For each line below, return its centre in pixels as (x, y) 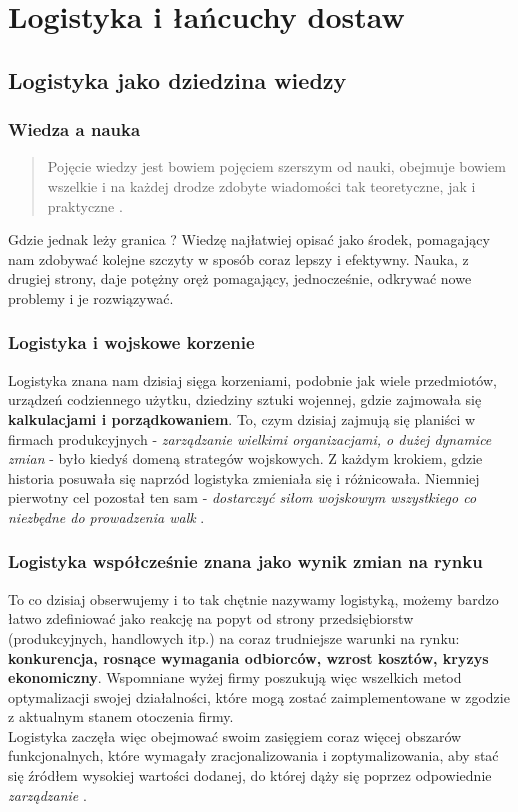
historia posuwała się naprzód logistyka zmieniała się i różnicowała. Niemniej (244, 477)
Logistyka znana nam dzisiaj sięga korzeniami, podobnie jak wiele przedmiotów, (252, 379)
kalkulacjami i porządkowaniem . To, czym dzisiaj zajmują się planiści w (242, 418)
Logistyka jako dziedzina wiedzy (177, 79)
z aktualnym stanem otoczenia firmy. (121, 716)
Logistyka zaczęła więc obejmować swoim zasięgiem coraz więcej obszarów (235, 735)
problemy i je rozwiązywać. (91, 297)
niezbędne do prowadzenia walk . (106, 516)
